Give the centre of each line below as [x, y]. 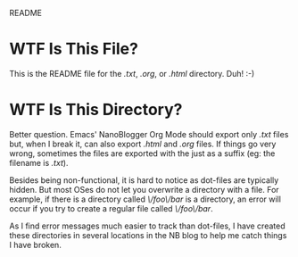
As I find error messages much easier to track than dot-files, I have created [147, 226]
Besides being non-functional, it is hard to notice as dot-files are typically [144, 180]
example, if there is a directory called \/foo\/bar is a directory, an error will [145, 199]
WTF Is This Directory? [96, 110]
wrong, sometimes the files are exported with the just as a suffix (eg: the [142, 153]
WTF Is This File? [74, 49]
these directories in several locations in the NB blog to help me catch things [148, 235]
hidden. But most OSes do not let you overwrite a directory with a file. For [144, 189]
